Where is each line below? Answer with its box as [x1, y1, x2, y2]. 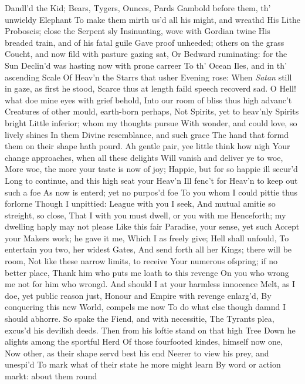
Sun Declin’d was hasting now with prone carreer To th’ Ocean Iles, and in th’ [5, 59, 287, 71]
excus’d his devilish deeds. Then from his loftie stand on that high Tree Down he [5, 324, 296, 336]
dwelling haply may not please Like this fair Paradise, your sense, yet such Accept [5, 220, 300, 233]
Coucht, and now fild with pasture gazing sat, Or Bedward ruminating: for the [5, 48, 287, 60]
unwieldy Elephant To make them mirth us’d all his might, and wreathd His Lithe [5, 13, 300, 25]
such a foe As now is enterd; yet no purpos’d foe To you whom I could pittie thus [5, 186, 297, 198]
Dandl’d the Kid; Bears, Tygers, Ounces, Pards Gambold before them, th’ [5, 2, 271, 14]
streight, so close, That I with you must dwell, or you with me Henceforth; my [5, 208, 286, 221]
